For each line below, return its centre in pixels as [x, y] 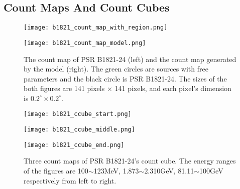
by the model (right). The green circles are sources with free [116, 69]
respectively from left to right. [70, 180]
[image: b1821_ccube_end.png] [74, 145]
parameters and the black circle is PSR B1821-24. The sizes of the [125, 78]
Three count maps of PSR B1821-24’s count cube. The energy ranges [130, 161]
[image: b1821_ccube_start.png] [78, 114]
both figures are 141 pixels [64, 88]
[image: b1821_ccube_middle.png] [79, 130]
